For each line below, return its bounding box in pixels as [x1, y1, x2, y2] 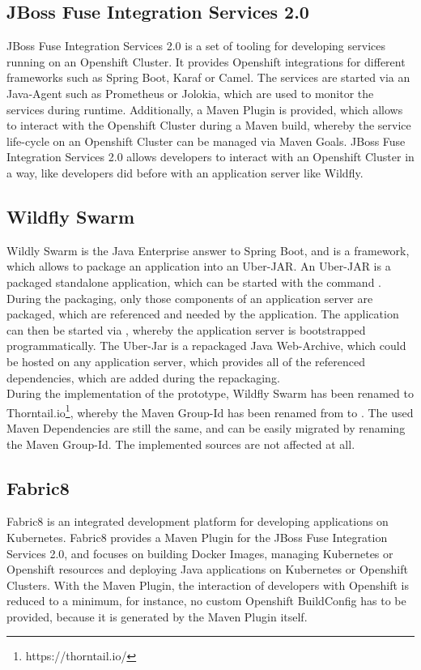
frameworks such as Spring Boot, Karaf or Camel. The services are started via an [6, 69, 410, 86]
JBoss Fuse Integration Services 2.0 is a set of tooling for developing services [6, 37, 385, 54]
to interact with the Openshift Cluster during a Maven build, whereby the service [6, 117, 411, 134]
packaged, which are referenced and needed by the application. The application [6, 305, 399, 322]
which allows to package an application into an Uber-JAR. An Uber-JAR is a [6, 258, 391, 275]
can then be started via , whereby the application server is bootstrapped [6, 321, 366, 338]
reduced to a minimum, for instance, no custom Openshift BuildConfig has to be [6, 592, 406, 609]
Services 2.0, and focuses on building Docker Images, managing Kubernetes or [6, 544, 393, 561]
